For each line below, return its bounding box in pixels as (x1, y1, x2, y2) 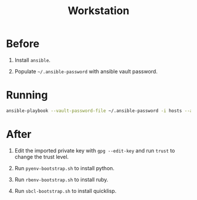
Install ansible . (14, 56, 51, 63)
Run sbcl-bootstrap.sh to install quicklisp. (14, 187, 117, 194)
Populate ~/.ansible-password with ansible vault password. (14, 67, 158, 74)
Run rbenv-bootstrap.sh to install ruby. (14, 176, 108, 183)
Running (6, 89, 48, 102)
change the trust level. (14, 153, 69, 160)
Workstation (67, 4, 130, 18)
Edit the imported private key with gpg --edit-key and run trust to (14, 147, 175, 154)
